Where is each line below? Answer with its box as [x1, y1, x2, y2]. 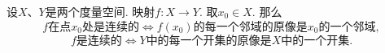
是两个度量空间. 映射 [45, 3, 155, 19]
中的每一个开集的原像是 [146, 35, 272, 47]
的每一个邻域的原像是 [193, 21, 308, 33]
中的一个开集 [281, 35, 350, 47]
